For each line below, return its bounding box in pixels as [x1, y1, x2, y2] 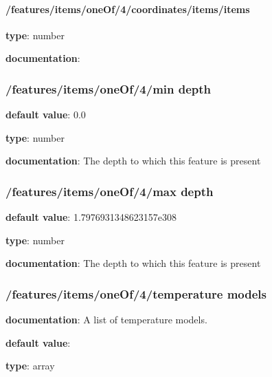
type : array [5, 358, 55, 373]
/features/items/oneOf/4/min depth [5, 80, 212, 97]
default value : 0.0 [5, 107, 86, 122]
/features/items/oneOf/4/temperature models [5, 285, 267, 302]
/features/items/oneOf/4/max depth [5, 182, 214, 200]
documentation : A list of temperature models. [5, 312, 207, 327]
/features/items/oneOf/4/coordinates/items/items [5, 1, 250, 16]
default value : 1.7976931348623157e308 [5, 210, 177, 224]
